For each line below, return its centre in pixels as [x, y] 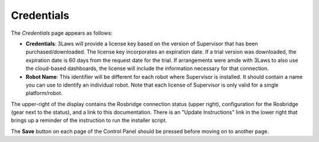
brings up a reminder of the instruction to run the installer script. [89, 120]
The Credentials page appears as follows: [62, 33]
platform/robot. [44, 93]
